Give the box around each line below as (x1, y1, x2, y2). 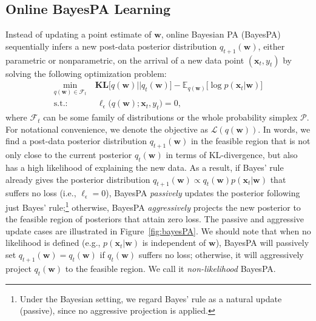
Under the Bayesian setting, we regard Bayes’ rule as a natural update (19, 292, 282, 305)
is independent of (142, 236, 206, 249)
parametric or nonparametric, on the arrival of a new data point (5, 53, 244, 66)
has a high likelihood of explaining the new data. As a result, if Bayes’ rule (5, 161, 284, 174)
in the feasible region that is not (190, 134, 311, 147)
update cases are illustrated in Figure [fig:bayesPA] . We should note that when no (5, 224, 311, 237)
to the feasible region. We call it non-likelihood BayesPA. (65, 262, 276, 274)
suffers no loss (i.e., (5, 187, 76, 199)
